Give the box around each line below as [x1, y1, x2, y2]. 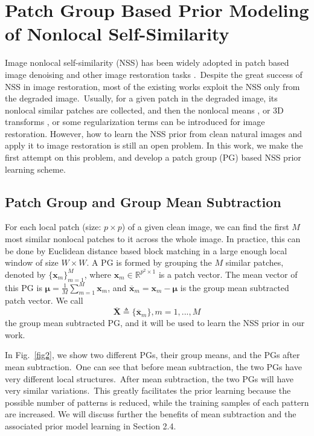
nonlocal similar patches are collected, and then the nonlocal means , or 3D [5, 103, 284, 116]
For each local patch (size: [5, 220, 101, 233]
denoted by [5, 268, 46, 280]
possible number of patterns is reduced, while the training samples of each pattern [5, 396, 309, 408]
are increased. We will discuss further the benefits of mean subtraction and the [5, 408, 296, 420]
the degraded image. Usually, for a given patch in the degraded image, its [5, 92, 278, 104]
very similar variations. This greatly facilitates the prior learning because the [5, 384, 291, 397]
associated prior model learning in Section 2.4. [5, 420, 176, 432]
